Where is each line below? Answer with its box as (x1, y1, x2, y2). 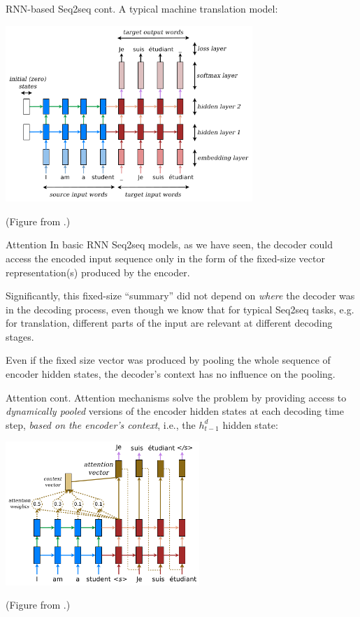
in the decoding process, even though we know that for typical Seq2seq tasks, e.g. (6, 302, 354, 316)
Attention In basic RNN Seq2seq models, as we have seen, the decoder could (6, 237, 333, 252)
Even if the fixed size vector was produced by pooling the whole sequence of (6, 353, 331, 367)
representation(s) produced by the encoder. (6, 264, 190, 279)
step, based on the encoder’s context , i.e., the (6, 417, 196, 432)
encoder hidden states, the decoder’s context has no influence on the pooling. (6, 367, 336, 381)
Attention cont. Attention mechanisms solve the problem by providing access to (6, 390, 347, 404)
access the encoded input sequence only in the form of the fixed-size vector (6, 250, 325, 265)
